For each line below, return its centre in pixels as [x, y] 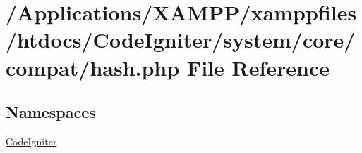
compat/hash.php [93, 67]
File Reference [258, 67]
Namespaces [51, 112]
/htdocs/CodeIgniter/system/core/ [181, 40]
